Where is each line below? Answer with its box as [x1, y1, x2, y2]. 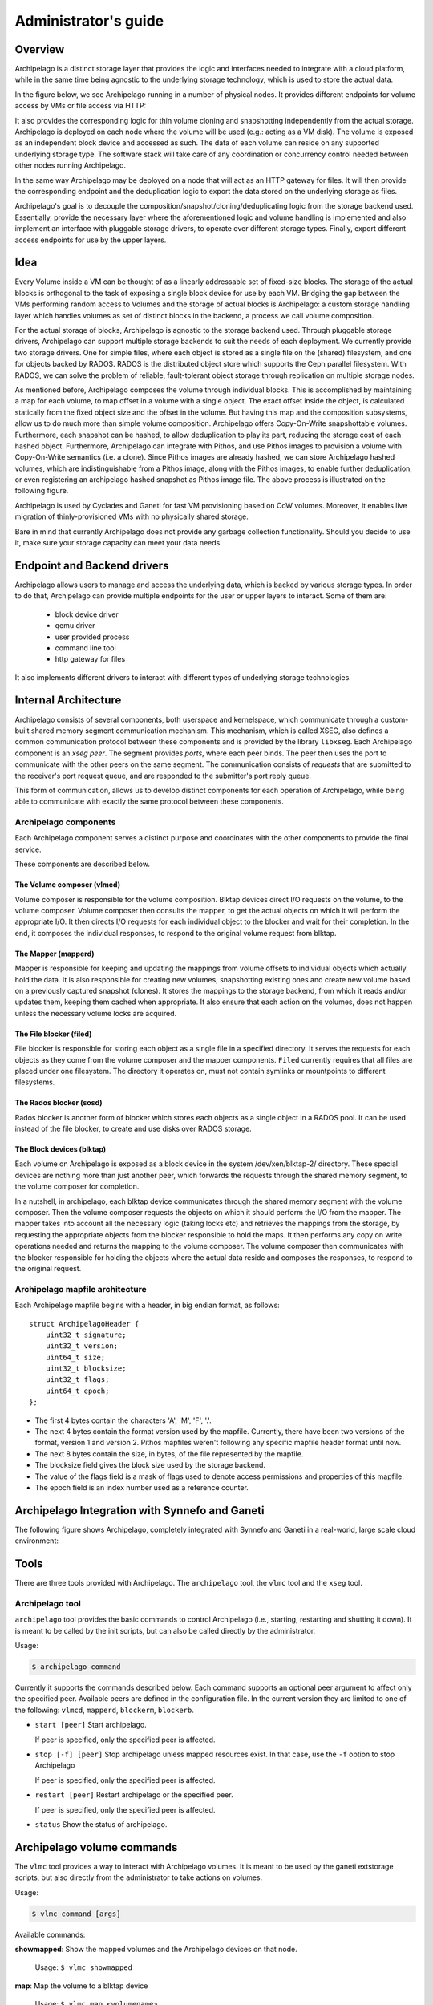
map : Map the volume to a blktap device [14, 1981, 148, 1991]
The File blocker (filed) [14, 1029, 92, 1039]
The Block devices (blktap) [14, 1144, 107, 1154]
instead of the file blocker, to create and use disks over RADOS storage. [14, 1124, 252, 1134]
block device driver [55, 610, 119, 619]
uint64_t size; [45, 1352, 106, 1362]
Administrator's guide [14, 12, 164, 30]
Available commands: [14, 1930, 86, 1939]
